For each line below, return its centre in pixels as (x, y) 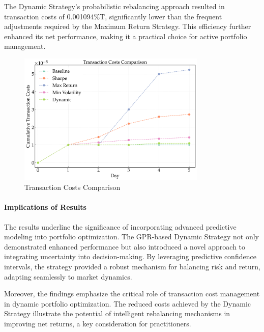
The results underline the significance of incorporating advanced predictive (120, 226)
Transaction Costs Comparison (72, 187)
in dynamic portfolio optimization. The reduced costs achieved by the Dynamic (127, 303)
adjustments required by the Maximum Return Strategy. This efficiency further (128, 26)
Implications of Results (45, 207)
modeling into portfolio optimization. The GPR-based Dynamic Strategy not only (132, 237)
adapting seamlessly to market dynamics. (68, 276)
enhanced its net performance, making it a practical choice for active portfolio (126, 36)
